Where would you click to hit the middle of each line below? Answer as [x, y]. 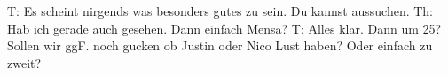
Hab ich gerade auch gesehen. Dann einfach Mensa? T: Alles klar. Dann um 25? [224, 28]
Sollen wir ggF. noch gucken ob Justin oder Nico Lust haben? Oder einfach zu [220, 45]
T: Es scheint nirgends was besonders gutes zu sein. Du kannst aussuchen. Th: [220, 11]
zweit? [24, 62]
